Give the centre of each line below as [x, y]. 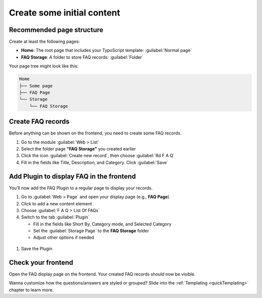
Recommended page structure [56, 30]
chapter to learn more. [31, 290]
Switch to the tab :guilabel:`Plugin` [55, 217]
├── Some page [36, 86]
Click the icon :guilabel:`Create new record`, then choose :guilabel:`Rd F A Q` [98, 156]
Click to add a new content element [57, 203]
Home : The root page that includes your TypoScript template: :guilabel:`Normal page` [106, 50]
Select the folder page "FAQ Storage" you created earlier [79, 149]
